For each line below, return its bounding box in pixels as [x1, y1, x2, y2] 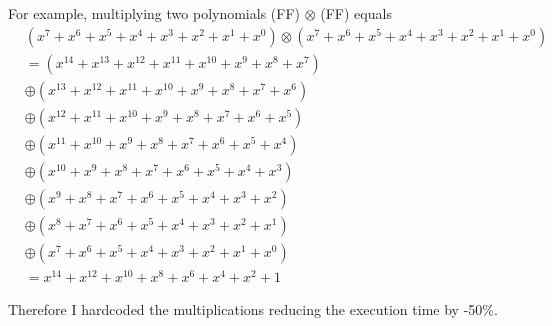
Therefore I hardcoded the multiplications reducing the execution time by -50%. [8, 298, 498, 319]
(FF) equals [320, 3, 392, 23]
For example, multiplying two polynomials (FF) [8, 3, 301, 23]
